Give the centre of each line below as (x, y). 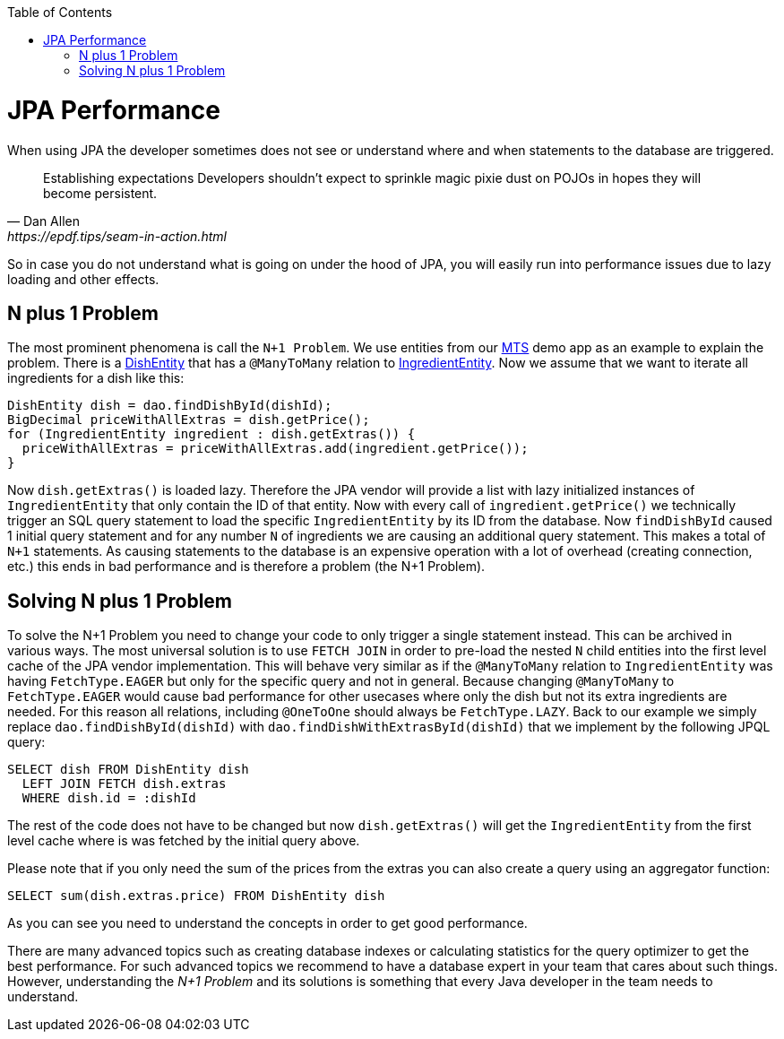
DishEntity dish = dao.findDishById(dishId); (170, 406)
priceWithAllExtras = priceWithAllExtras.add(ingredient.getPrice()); (275, 449)
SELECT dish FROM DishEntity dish (128, 770)
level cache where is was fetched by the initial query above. (184, 841)
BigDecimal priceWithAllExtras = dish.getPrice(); (189, 420)
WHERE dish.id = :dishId (109, 798)
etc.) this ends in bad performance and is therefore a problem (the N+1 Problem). (246, 567)
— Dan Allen (43, 221)
